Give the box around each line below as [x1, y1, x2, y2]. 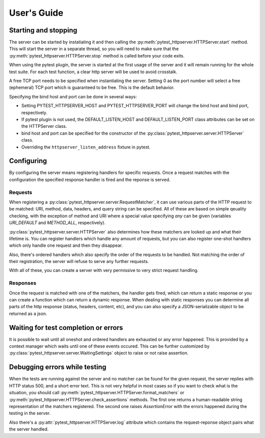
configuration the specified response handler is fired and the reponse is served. [9, 176, 171, 182]
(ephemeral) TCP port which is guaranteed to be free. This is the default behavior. [9, 85, 175, 90]
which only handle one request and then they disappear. [9, 242, 123, 248]
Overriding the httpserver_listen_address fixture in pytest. [21, 144, 151, 150]
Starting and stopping [9, 26, 78, 34]
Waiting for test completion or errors [9, 323, 123, 332]
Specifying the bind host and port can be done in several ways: [9, 93, 137, 99]
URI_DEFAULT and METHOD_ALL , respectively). [9, 220, 106, 226]
